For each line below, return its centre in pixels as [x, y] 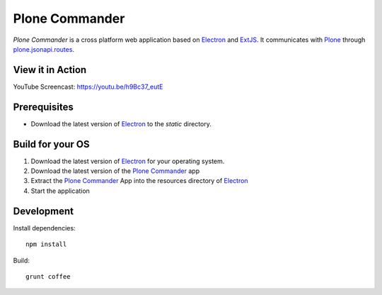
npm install [46, 244]
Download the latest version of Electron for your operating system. [128, 161]
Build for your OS [51, 144]
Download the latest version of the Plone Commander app [115, 171]
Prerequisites [43, 107]
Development [44, 211]
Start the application [60, 191]
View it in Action [50, 70]
